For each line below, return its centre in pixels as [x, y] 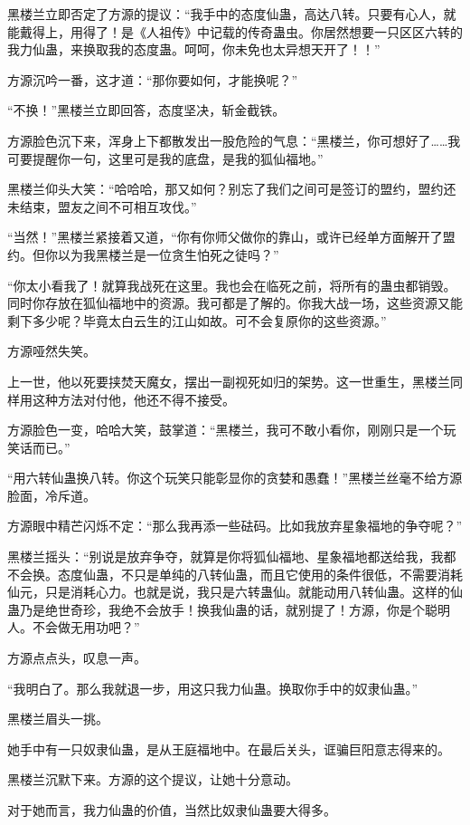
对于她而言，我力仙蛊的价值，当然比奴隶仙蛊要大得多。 [172, 810]
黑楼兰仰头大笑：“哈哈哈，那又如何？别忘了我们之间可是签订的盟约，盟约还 [232, 189]
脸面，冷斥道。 [52, 495]
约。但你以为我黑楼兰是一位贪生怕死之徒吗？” [143, 254]
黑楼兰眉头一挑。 [58, 719]
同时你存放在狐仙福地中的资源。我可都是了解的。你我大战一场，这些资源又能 [235, 303]
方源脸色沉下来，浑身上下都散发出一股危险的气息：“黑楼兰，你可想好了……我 [234, 140]
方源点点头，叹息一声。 [77, 658]
